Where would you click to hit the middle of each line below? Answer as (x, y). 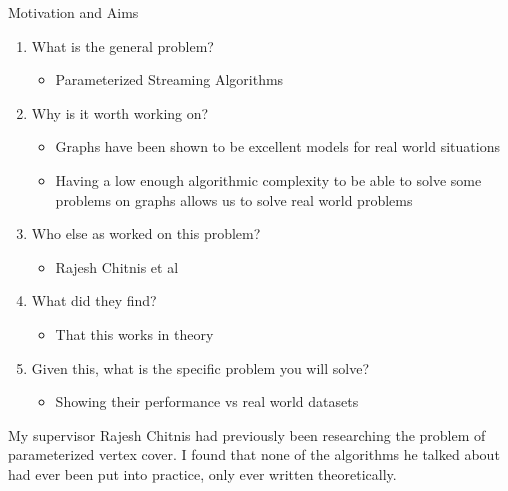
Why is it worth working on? (120, 112)
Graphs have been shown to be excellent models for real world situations (277, 146)
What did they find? (94, 300)
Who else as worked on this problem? (146, 233)
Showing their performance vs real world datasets (207, 401)
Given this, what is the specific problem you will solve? (200, 367)
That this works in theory (134, 333)
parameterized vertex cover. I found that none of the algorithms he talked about (254, 454)
